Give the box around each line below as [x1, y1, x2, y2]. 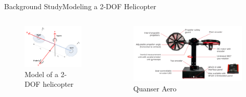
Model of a [25, 68, 58, 79]
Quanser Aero [133, 83, 177, 93]
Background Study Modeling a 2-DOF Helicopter [4, 1, 156, 11]
